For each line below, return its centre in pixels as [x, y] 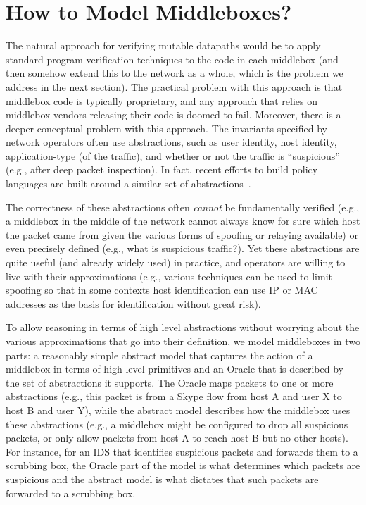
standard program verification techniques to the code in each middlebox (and [172, 59]
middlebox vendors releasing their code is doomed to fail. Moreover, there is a [173, 114]
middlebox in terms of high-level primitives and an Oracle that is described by [175, 369]
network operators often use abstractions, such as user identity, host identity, [171, 142]
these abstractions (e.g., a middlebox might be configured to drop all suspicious [177, 424]
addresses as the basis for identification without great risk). [133, 303]
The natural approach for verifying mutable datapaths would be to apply [163, 45]
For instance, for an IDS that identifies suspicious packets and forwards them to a [182, 451]
